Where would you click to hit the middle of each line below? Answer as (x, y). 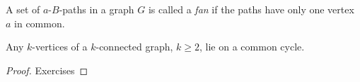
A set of (23, 9)
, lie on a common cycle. (252, 47)
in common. (40, 23)
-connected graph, (134, 47)
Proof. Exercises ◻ (47, 70)
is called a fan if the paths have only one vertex (251, 9)
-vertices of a (60, 47)
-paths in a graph (97, 9)
